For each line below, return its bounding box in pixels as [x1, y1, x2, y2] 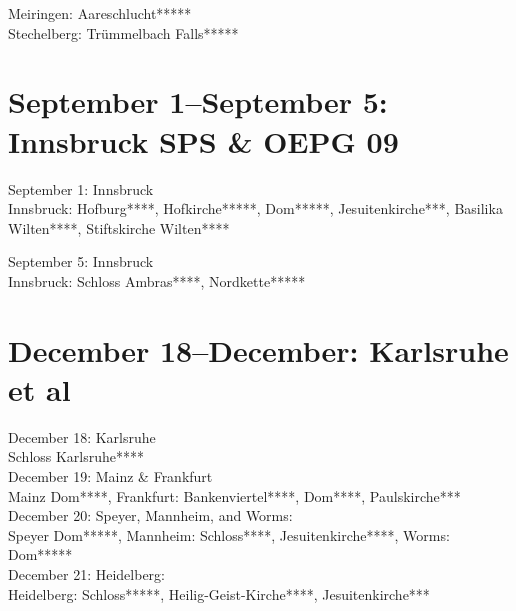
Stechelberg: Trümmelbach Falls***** [8, 22, 239, 43]
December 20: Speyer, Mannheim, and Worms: [8, 505, 293, 526]
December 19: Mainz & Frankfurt [8, 465, 213, 486]
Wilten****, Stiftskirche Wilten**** [8, 217, 230, 238]
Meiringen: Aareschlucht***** [8, 3, 192, 23]
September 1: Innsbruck [8, 178, 154, 199]
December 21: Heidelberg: [8, 563, 165, 584]
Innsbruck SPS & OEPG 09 [8, 120, 399, 161]
